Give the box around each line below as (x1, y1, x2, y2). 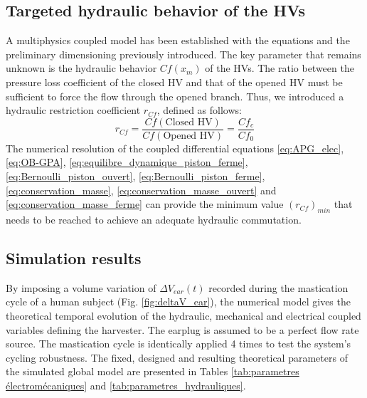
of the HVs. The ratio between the (205, 61, 354, 75)
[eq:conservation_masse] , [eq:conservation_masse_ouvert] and (6, 182, 277, 197)
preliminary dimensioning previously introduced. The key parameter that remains (6, 46, 361, 61)
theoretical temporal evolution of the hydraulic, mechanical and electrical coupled (6, 308, 361, 323)
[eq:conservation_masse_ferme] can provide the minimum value (6, 197, 284, 211)
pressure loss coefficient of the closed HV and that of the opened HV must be (6, 74, 343, 89)
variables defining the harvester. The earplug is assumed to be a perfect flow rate (6, 322, 359, 337)
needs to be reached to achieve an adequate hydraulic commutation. (6, 212, 302, 226)
